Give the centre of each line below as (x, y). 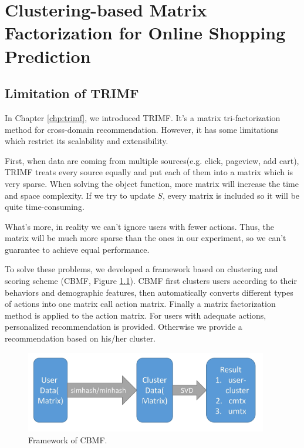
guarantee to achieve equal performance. (77, 249)
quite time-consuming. (45, 207)
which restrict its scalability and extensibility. (87, 141)
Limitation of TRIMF (72, 93)
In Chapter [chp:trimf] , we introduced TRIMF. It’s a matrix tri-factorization (143, 117)
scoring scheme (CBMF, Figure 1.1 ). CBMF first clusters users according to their (151, 281)
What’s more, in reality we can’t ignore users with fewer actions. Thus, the (140, 226)
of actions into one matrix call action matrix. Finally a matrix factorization (140, 304)
